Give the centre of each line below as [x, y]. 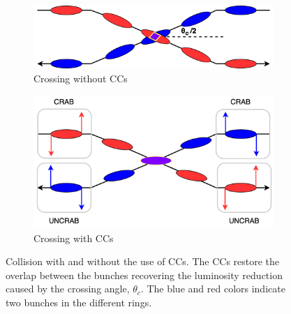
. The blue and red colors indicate [213, 289]
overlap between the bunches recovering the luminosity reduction [144, 275]
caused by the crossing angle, [68, 289]
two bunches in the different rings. [79, 302]
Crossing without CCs [81, 78]
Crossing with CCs [74, 238]
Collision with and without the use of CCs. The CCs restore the [143, 261]
